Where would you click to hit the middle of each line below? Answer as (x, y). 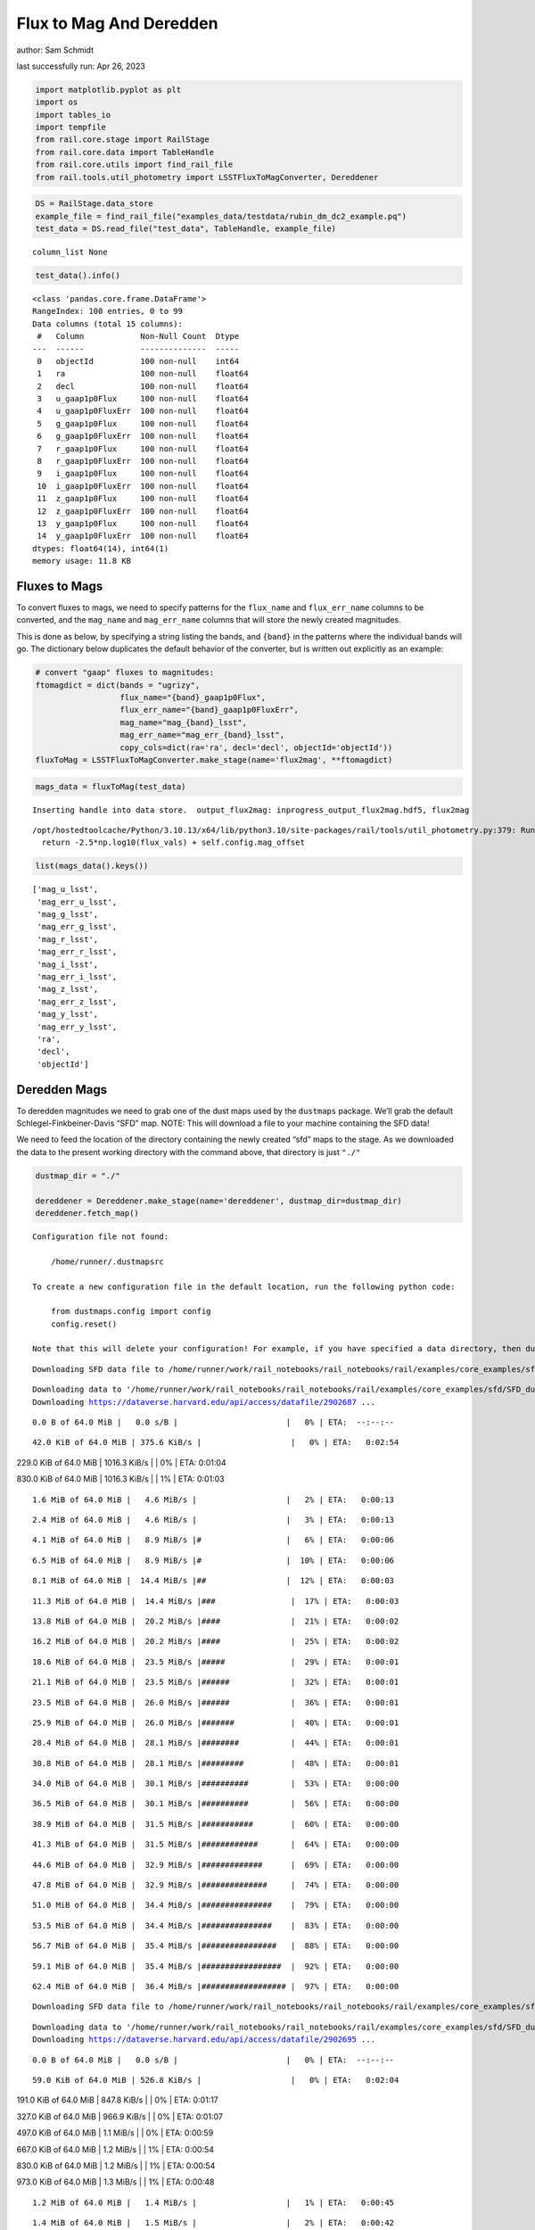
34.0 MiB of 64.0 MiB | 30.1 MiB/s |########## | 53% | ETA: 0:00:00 (216, 1784)
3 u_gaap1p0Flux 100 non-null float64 (143, 399)
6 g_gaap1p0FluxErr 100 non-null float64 (143, 436)
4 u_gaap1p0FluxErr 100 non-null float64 (143, 411)
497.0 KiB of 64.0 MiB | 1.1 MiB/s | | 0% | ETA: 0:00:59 (115, 2133)
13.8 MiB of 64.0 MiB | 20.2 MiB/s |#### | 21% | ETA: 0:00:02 (216, 1621)
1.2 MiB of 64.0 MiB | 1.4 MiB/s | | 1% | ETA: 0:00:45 (214, 2202)
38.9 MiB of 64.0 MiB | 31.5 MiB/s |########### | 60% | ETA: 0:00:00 (216, 1824)
